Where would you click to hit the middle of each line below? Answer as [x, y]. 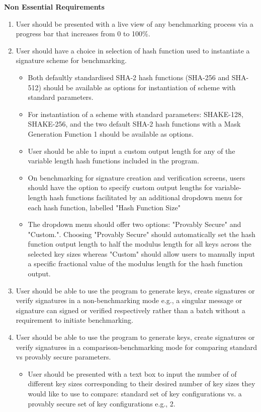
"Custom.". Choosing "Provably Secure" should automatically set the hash [142, 234]
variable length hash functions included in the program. [113, 161]
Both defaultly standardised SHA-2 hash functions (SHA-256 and [128, 77]
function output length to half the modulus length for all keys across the [140, 244]
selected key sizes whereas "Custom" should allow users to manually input [141, 253]
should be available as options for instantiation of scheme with [140, 87]
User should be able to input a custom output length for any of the [132, 151]
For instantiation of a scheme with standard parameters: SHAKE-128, [136, 114]
